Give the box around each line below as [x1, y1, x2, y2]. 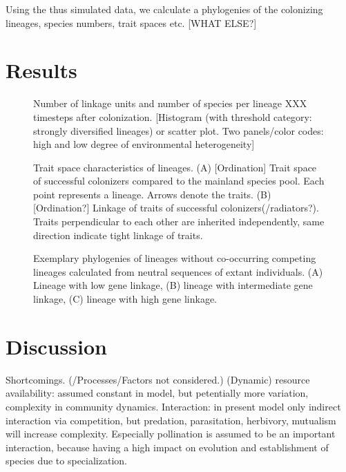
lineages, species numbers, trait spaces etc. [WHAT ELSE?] [6, 15, 257, 30]
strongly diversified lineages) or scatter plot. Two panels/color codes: [33, 123, 324, 138]
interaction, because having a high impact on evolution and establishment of [6, 440, 329, 454]
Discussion [6, 332, 107, 360]
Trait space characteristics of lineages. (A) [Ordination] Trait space [33, 160, 317, 174]
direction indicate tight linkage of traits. [33, 227, 203, 242]
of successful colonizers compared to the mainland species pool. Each [33, 173, 325, 188]
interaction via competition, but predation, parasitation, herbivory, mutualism [6, 413, 336, 427]
